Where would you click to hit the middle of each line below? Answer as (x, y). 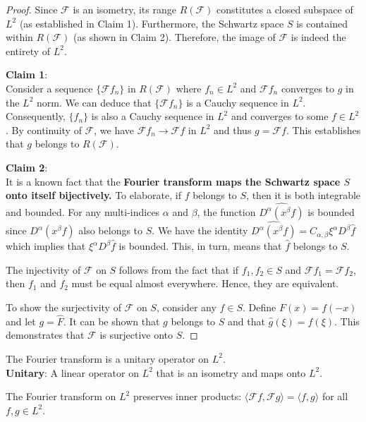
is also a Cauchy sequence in (153, 116)
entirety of (28, 50)
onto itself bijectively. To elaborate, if (93, 195)
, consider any (186, 307)
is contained (322, 23)
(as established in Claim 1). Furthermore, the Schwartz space (152, 23)
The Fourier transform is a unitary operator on (108, 358)
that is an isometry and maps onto (231, 372)
